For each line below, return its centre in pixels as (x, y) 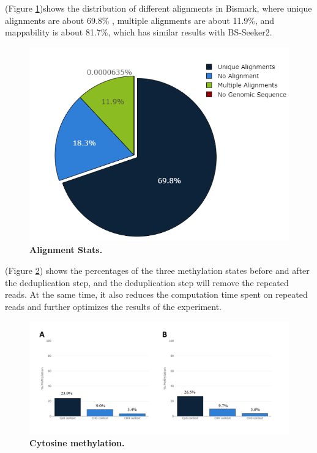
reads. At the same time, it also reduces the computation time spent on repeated (156, 294)
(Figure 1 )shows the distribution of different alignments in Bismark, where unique (158, 8)
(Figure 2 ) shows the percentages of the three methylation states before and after (157, 270)
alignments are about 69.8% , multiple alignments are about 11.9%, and (140, 20)
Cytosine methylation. (77, 442)
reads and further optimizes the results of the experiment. (114, 306)
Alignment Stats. (66, 250)
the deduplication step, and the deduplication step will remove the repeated (147, 282)
